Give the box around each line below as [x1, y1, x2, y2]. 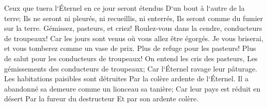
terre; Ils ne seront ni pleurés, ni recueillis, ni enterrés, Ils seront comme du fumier [4, 12, 263, 23]
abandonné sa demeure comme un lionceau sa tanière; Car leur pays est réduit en [4, 83, 261, 94]
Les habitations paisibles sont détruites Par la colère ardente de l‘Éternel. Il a [4, 73, 248, 84]
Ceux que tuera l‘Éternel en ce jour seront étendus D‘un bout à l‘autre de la [4, 3, 245, 13]
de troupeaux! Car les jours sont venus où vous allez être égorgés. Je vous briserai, [4, 32, 263, 43]
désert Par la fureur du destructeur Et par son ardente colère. [4, 93, 199, 104]
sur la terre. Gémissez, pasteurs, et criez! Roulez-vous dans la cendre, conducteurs [4, 23, 262, 33]
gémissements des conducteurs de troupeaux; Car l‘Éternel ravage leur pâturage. [4, 63, 257, 74]
